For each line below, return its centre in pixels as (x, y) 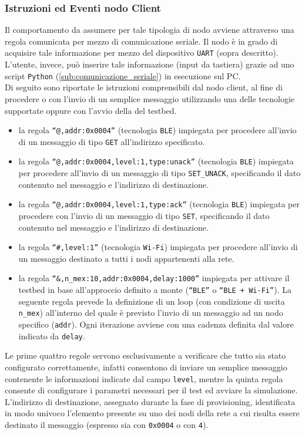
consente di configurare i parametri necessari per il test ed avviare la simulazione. (151, 390)
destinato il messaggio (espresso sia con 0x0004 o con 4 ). (107, 424)
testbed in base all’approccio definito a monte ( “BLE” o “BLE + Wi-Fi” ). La (155, 290)
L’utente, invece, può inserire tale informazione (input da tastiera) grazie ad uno (150, 64)
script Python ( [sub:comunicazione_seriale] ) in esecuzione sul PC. (123, 75)
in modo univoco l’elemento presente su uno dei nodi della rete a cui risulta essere (152, 413)
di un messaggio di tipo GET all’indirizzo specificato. (112, 141)
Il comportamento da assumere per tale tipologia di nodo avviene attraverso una (150, 30)
